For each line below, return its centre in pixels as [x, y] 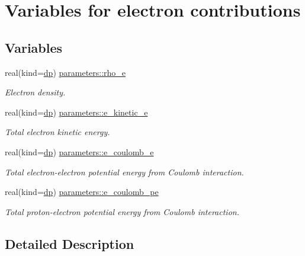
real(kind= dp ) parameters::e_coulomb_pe [82, 192]
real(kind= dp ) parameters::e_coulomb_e [79, 151]
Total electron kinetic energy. [57, 132]
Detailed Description [70, 243]
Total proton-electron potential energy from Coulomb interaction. [122, 211]
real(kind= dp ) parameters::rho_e [65, 72]
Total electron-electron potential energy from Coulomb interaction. [124, 172]
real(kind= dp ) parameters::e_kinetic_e [76, 112]
